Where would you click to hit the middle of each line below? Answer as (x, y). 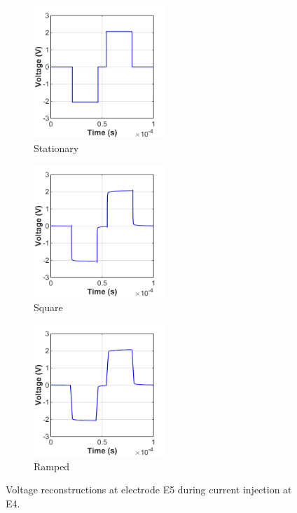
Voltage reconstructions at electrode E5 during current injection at (149, 490)
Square (48, 307)
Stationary (56, 148)
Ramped (52, 466)
